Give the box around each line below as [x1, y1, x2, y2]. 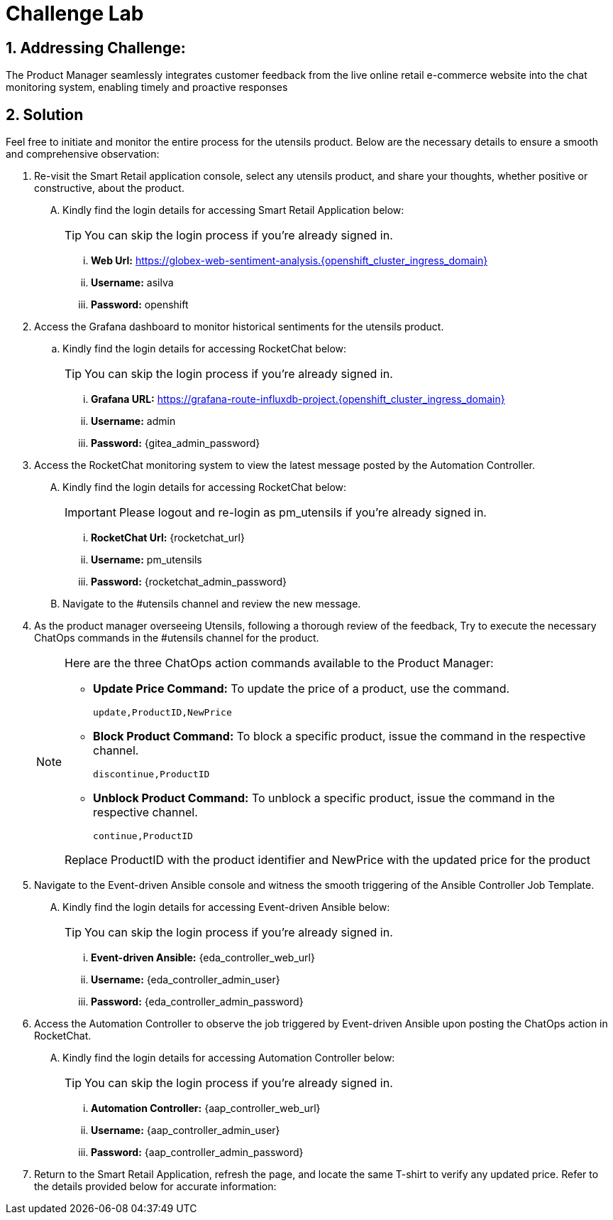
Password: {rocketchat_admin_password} [91, 576, 287, 588]
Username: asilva [91, 276, 174, 289]
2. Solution [6, 105, 84, 124]
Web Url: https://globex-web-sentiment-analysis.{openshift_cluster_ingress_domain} [91, 254, 488, 267]
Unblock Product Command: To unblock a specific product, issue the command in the [93, 791, 556, 806]
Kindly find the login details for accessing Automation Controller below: [62, 1052, 395, 1064]
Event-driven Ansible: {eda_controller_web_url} [91, 951, 315, 964]
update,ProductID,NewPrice [93, 707, 232, 718]
